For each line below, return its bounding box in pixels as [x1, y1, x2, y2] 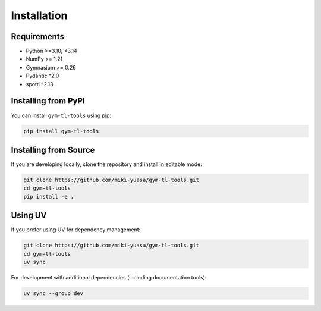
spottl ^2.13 [26, 80, 53, 87]
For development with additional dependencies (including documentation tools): [11, 274, 207, 281]
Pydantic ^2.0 [26, 72, 59, 80]
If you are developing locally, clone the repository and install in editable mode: [11, 161, 202, 168]
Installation [11, 9, 68, 22]
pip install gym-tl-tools [23, 128, 99, 134]
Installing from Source [11, 144, 95, 155]
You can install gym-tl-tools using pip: [11, 112, 112, 119]
